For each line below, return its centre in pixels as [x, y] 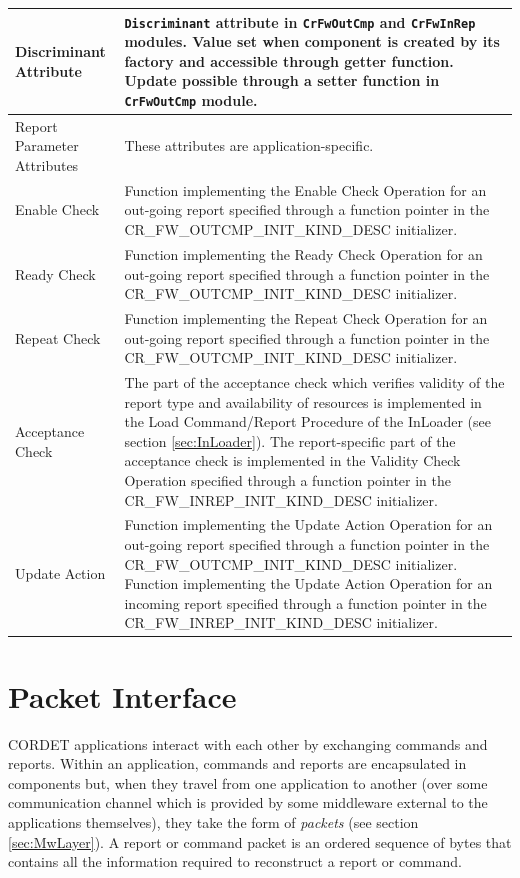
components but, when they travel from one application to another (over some [248, 782]
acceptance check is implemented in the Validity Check [292, 460]
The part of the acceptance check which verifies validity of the [314, 381]
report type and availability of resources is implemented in [303, 401]
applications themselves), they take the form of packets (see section [213, 821]
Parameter [47, 145]
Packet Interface [122, 695]
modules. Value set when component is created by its [312, 41]
